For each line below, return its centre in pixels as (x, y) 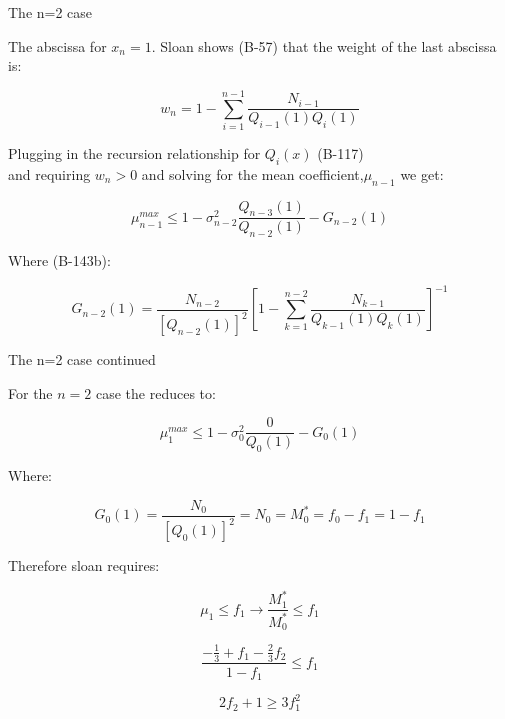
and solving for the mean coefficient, (252, 173)
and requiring (49, 173)
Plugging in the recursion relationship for (134, 152)
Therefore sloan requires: (84, 565)
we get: (422, 173)
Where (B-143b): (59, 260)
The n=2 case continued (82, 359)
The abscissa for (57, 45)
